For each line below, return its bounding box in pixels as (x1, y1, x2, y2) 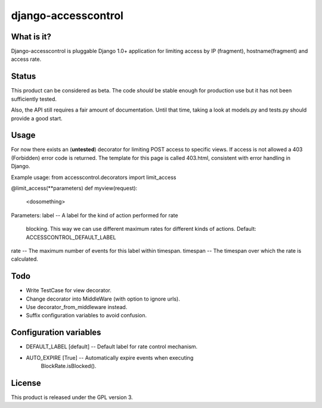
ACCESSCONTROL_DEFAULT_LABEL (26, 233, 116, 241)
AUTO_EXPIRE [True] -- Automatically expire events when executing (26, 354, 194, 361)
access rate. (11, 55, 42, 63)
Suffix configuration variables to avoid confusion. (26, 312, 147, 319)
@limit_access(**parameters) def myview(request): (11, 185, 138, 191)
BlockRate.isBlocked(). (41, 363, 97, 370)
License (11, 378, 41, 388)
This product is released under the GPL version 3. (11, 394, 134, 401)
